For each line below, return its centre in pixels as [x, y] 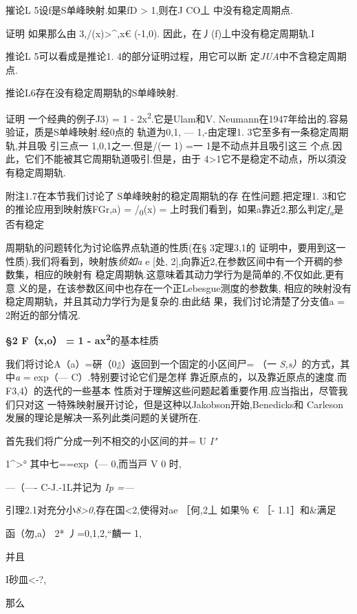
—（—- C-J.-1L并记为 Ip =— [70, 486]
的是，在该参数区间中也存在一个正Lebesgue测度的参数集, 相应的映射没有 [190, 287]
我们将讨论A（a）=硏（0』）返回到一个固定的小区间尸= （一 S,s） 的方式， [173, 363]
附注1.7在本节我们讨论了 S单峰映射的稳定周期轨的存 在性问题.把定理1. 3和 [171, 195]
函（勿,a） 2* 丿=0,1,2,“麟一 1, [74, 533]
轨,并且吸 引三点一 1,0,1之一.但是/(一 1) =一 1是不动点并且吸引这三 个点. [169, 145]
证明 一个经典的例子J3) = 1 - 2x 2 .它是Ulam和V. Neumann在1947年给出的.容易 [177, 117]
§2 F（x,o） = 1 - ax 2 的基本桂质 [82, 339]
